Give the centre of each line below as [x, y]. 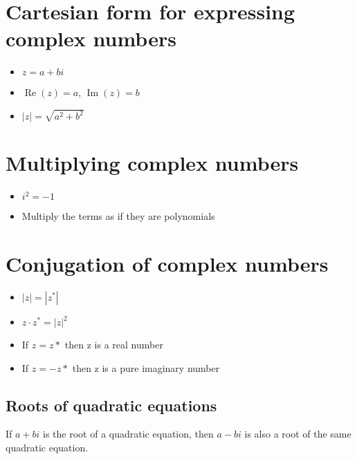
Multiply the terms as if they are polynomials [118, 216]
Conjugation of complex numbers [167, 264]
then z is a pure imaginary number [146, 367]
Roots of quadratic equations [111, 405]
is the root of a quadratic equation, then [128, 434]
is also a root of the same [298, 434]
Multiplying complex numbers [152, 163]
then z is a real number [114, 345]
